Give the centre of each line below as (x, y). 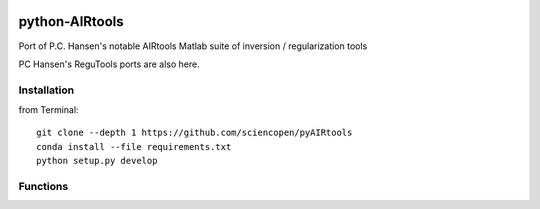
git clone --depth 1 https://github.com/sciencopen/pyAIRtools (194, 133)
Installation (46, 90)
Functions (43, 186)
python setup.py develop (97, 161)
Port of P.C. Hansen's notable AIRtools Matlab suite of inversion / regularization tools (193, 46)
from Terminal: (48, 110)
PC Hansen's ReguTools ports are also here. (109, 64)
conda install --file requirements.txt (134, 146)
